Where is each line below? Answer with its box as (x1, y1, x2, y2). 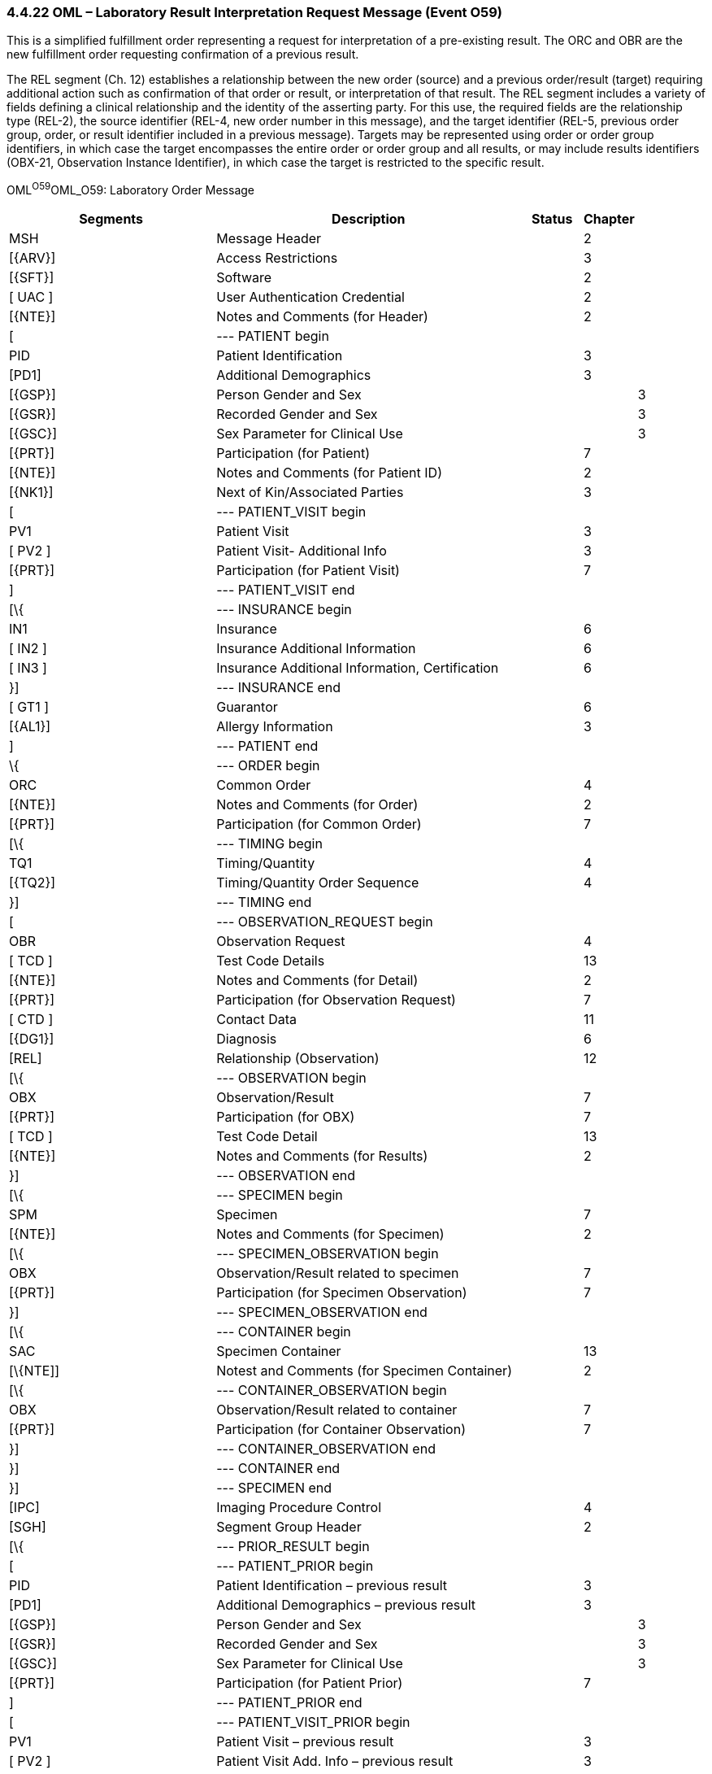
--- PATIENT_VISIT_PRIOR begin (216, 1714, 410, 1731)
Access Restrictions (216, 250, 338, 267)
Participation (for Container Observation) (216, 1421, 466, 1438)
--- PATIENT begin (216, 328, 329, 345)
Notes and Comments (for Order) (216, 796, 419, 813)
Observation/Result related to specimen (216, 1265, 459, 1282)
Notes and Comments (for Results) (216, 1148, 428, 1165)
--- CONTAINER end (216, 1460, 341, 1477)
